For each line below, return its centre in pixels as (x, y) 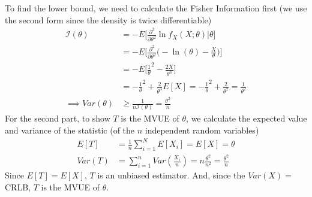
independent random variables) (202, 130)
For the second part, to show (58, 118)
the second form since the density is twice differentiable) (108, 19)
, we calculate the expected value (247, 118)
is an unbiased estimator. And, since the (171, 175)
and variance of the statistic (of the (70, 130)
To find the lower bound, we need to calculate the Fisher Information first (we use (156, 8)
